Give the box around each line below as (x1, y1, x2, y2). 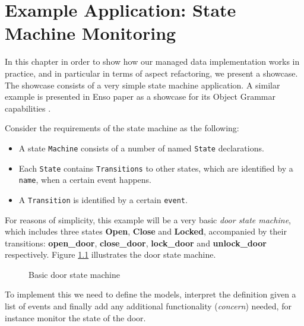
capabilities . (5, 102, 51, 114)
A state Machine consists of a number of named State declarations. (18, 141, 264, 154)
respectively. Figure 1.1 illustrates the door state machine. (5, 248, 216, 261)
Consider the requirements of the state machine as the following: (5, 122, 239, 134)
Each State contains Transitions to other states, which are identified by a (18, 162, 293, 174)
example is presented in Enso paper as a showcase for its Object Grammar (5, 90, 275, 103)
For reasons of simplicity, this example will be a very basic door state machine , (5, 213, 291, 226)
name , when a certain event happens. (18, 173, 151, 186)
